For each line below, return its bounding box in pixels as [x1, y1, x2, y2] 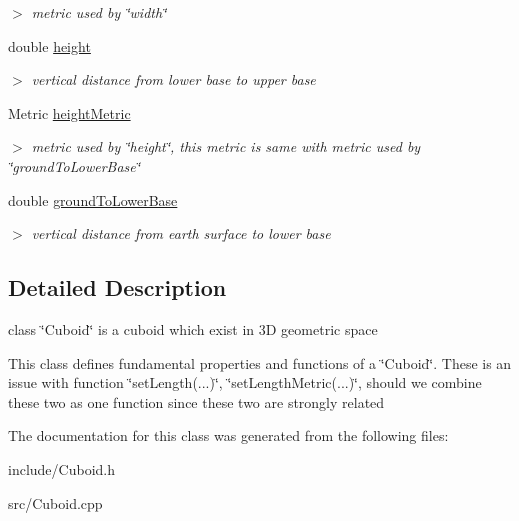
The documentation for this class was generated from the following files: [8, 425, 449, 446]
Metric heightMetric [8, 102, 131, 123]
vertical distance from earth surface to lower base [31, 223, 331, 244]
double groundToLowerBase [8, 189, 178, 210]
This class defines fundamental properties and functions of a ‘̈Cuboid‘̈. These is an [8, 352, 512, 373]
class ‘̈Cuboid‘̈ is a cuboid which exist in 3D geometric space [8, 318, 378, 339]
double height [8, 35, 91, 56]
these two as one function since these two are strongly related [8, 391, 385, 412]
